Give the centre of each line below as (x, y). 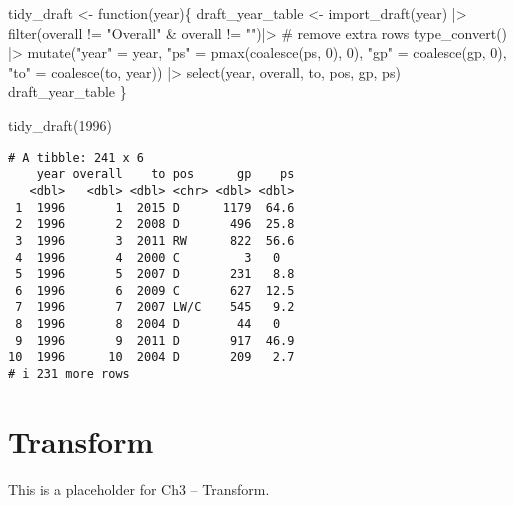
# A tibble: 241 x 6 (76, 157)
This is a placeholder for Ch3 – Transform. (139, 488)
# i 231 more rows (69, 374)
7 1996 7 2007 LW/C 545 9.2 (155, 307)
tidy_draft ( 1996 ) (60, 124)
